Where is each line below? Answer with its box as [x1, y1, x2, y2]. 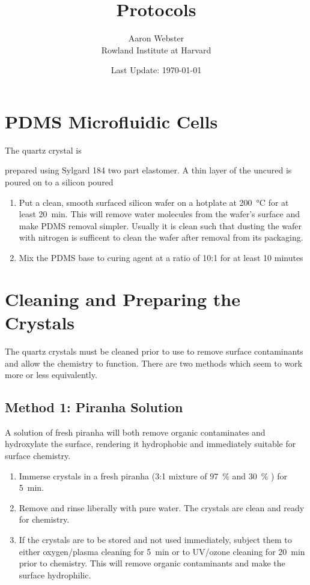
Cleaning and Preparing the [5, 286, 240, 311]
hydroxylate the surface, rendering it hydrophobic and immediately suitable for [5, 437, 296, 450]
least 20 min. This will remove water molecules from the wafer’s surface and [19, 208, 300, 220]
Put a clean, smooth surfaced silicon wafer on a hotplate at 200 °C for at [19, 196, 289, 208]
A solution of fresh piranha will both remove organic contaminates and [5, 425, 266, 438]
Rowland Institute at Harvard [101, 43, 211, 56]
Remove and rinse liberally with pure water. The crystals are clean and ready [19, 501, 305, 514]
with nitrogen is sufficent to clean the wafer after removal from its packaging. [19, 231, 303, 244]
